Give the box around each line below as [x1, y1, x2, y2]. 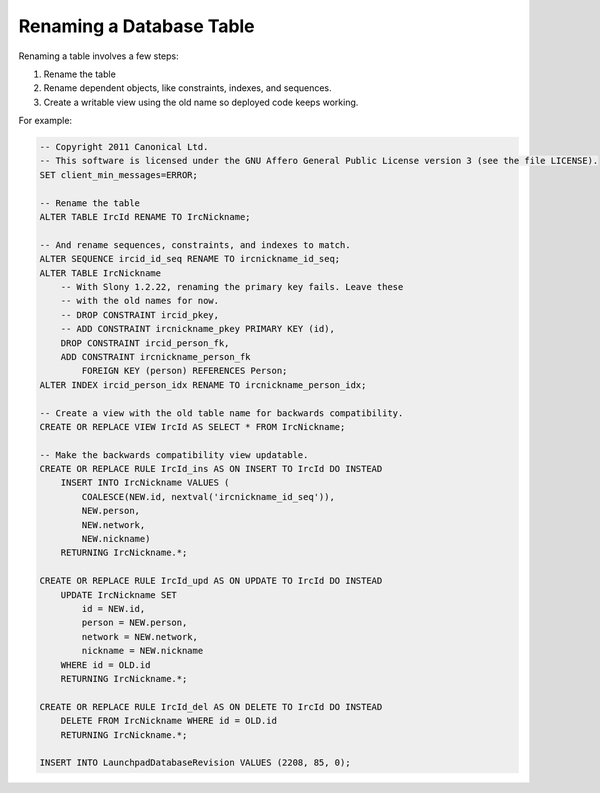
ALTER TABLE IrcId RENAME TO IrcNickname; [39, 211, 251, 223]
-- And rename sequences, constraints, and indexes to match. [39, 239, 351, 250]
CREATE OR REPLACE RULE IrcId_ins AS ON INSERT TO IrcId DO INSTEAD [39, 463, 383, 475]
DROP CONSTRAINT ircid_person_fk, [60, 337, 230, 349]
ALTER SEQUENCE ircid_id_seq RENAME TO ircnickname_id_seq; [39, 253, 341, 265]
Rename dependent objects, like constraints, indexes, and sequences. [43, 82, 332, 94]
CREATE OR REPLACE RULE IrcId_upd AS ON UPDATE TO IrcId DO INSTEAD [39, 575, 383, 587]
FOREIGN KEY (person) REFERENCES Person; [81, 365, 288, 377]
